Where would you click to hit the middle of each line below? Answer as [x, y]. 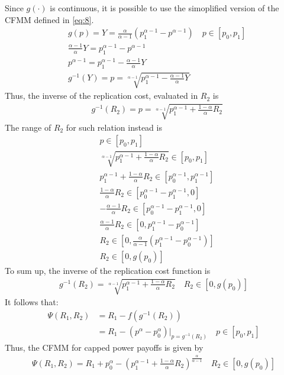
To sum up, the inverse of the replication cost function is [108, 271]
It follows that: [32, 302]
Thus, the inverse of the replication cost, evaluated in [101, 96]
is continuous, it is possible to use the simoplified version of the [164, 8]
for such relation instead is [114, 127]
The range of [28, 127]
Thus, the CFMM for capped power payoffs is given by [104, 347]
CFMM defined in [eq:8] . [49, 19]
